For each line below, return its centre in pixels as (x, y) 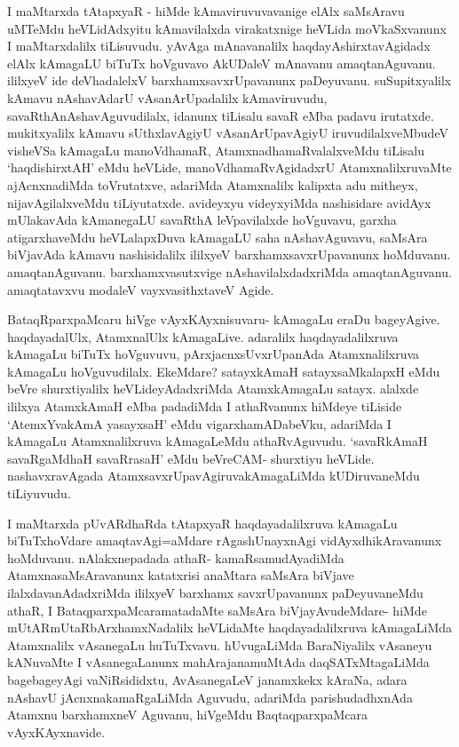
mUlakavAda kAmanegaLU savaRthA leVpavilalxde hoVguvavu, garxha (202, 220)
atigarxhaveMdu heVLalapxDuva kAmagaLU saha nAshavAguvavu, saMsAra (218, 237)
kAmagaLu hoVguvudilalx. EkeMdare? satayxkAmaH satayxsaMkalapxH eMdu (224, 371)
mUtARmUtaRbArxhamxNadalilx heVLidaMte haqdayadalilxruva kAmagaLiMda (230, 628)
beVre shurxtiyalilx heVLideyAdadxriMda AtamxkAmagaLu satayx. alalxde (213, 389)
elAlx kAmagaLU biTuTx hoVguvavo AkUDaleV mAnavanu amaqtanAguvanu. (222, 63)
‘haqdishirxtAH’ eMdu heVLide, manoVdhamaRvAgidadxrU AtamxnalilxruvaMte (229, 167)
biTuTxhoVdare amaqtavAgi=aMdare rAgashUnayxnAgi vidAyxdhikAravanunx (225, 540)
